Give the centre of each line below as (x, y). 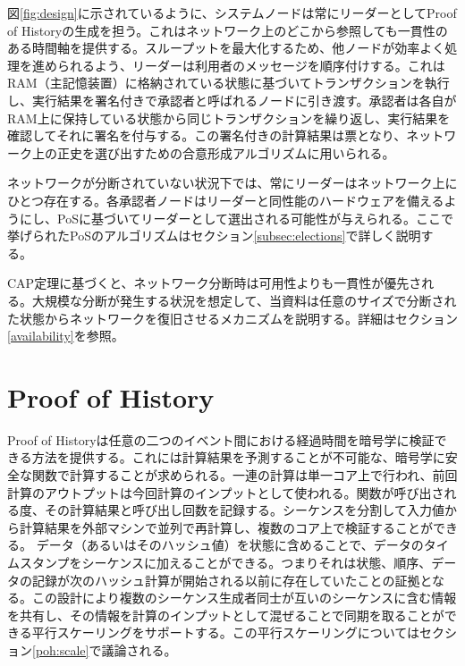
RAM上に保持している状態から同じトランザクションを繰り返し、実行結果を (229, 118)
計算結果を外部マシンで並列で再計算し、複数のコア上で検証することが (226, 527)
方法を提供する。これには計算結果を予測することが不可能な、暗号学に (238, 457)
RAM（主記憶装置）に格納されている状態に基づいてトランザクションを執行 (228, 83)
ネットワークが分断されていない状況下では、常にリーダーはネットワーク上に (232, 183)
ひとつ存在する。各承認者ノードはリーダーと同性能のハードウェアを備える (226, 200)
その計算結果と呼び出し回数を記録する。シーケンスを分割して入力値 (244, 510)
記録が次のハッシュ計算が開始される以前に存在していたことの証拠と (232, 580)
